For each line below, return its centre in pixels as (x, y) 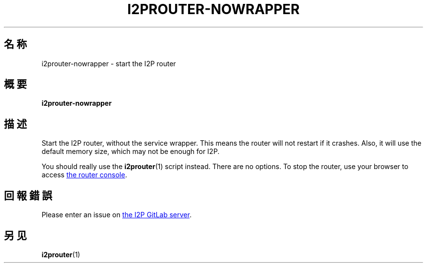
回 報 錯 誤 (28, 195)
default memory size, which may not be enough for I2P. (131, 152)
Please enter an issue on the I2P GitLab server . (116, 215)
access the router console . (84, 175)
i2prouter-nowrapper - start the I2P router (109, 63)
